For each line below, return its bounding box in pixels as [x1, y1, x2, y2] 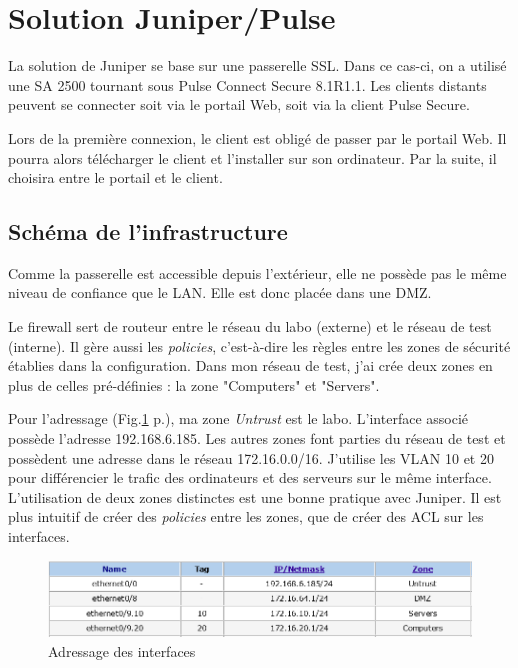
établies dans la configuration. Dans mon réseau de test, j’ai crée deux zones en [8, 355, 493, 376]
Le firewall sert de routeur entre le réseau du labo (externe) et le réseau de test [8, 316, 492, 337]
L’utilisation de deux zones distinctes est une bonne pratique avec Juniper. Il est [8, 486, 502, 507]
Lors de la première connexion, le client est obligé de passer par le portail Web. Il [8, 127, 507, 148]
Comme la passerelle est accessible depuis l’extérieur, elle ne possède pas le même [8, 262, 507, 283]
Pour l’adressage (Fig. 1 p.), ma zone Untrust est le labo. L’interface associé [8, 408, 469, 429]
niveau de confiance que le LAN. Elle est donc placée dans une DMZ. [8, 282, 432, 303]
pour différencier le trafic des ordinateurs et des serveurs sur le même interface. [8, 467, 492, 488]
